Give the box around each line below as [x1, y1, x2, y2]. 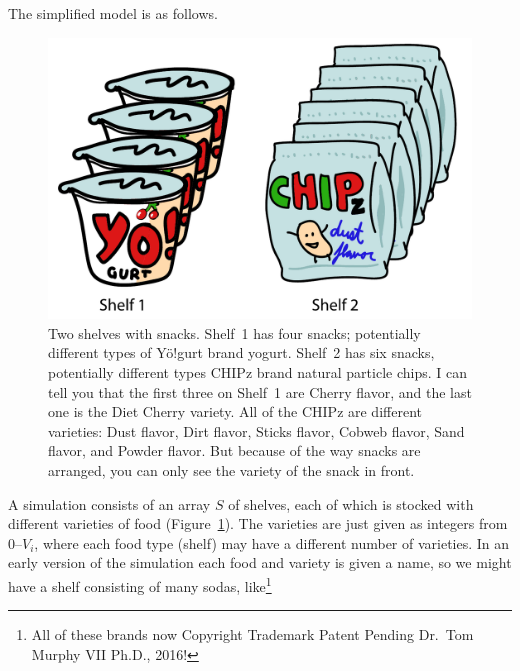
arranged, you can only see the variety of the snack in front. [48, 459, 415, 480]
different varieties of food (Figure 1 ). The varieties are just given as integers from [8, 513, 508, 534]
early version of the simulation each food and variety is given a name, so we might [8, 552, 512, 573]
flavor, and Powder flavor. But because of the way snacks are [48, 440, 421, 461]
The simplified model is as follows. [8, 3, 218, 23]
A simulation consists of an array [8, 493, 211, 514]
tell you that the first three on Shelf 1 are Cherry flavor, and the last [48, 381, 472, 402]
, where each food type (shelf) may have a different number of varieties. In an [34, 532, 510, 553]
